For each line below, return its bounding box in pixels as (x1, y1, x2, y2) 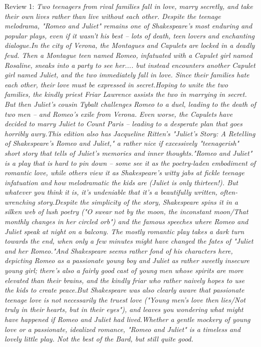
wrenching (4, 196, 35, 207)
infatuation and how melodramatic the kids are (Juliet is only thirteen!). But (4, 177, 238, 187)
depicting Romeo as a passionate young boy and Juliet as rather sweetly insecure (4, 255, 250, 266)
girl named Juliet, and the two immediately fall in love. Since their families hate (4, 69, 250, 80)
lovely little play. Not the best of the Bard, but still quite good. (4, 334, 194, 344)
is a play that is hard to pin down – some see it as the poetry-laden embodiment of (4, 157, 256, 168)
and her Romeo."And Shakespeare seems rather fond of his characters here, (4, 245, 233, 256)
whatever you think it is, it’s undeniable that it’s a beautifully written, (4, 187, 218, 197)
